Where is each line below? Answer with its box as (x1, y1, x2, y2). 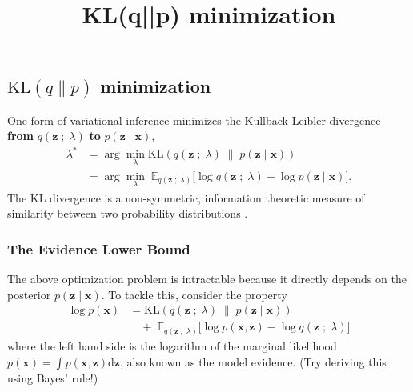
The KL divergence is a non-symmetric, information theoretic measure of (7, 189, 365, 206)
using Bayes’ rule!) (7, 369, 98, 386)
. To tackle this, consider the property (101, 286, 287, 302)
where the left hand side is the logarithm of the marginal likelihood (7, 337, 337, 354)
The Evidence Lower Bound (7, 238, 190, 258)
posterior (7, 286, 51, 302)
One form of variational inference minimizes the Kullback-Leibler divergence (7, 111, 381, 128)
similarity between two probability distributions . (7, 205, 248, 222)
